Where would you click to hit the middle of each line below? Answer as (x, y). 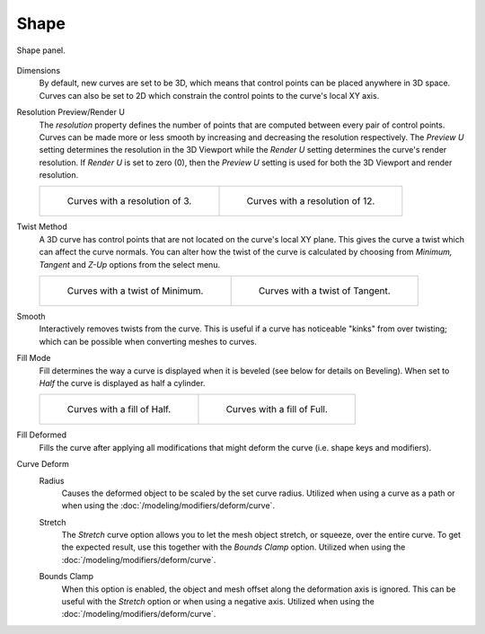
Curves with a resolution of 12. (311, 201)
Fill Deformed (42, 435)
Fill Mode (34, 358)
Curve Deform (43, 464)
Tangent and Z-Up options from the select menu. (129, 264)
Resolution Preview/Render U (71, 112)
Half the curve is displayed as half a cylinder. (122, 383)
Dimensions (39, 70)
